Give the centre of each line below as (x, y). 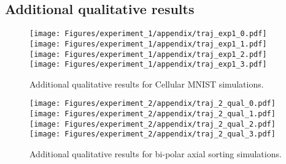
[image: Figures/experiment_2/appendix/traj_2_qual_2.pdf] (153, 124)
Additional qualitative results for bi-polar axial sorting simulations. (156, 154)
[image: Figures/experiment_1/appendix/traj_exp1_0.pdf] (148, 34)
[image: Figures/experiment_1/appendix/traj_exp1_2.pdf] (148, 54)
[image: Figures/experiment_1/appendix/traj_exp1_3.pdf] (148, 65)
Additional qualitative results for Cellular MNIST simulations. (147, 84)
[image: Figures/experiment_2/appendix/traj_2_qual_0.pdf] (153, 104)
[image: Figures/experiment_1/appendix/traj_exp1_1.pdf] (148, 44)
